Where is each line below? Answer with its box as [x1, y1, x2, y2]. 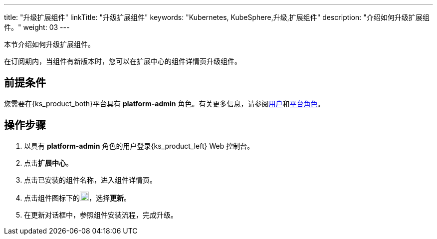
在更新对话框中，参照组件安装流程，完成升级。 [24, 210, 178, 219]
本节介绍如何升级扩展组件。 [4, 40, 95, 48]
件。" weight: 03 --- [4, 23, 70, 31]
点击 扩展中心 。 [24, 158, 73, 167]
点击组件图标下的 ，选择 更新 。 [24, 193, 131, 202]
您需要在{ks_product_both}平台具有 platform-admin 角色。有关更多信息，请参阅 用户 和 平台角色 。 [4, 99, 325, 108]
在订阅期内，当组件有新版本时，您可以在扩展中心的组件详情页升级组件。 [4, 57, 241, 65]
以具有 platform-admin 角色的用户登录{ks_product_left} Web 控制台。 [24, 141, 254, 150]
